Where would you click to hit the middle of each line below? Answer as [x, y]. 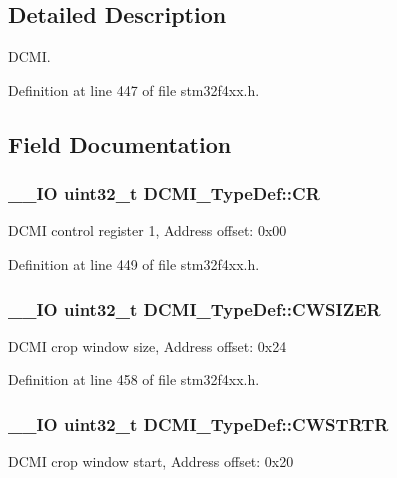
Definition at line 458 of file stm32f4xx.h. [134, 379]
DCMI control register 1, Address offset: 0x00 [147, 230]
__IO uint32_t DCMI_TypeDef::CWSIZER [194, 308]
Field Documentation [120, 143]
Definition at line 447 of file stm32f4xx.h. [134, 89]
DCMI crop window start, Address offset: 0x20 [151, 461]
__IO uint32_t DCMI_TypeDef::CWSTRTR [198, 423]
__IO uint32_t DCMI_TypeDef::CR [164, 193]
